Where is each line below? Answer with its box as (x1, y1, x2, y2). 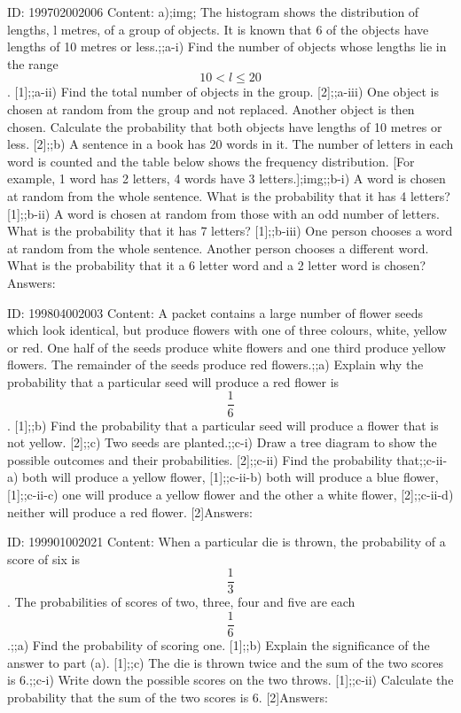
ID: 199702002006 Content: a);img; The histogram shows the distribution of (7, 3, 419, 20)
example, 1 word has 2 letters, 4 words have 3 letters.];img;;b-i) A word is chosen (7, 169, 446, 188)
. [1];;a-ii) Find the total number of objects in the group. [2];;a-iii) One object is (7, 82, 439, 101)
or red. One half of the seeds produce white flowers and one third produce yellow (7, 337, 446, 356)
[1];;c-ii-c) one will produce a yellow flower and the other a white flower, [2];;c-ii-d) (7, 484, 454, 503)
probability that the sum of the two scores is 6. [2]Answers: (7, 687, 328, 706)
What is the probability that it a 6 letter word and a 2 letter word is (7, 256, 380, 275)
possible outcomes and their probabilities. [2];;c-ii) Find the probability (7, 450, 393, 469)
